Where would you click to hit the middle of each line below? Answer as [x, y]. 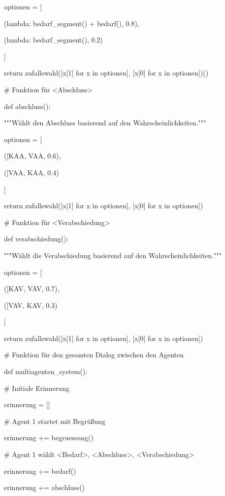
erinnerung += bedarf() [40, 471]
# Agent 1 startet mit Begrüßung [55, 421]
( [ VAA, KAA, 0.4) [32, 172]
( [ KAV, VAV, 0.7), [32, 288]
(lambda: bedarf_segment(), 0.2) [53, 40]
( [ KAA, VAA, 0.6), [32, 156]
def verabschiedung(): [36, 239]
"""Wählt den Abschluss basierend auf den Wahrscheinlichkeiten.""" [105, 123]
